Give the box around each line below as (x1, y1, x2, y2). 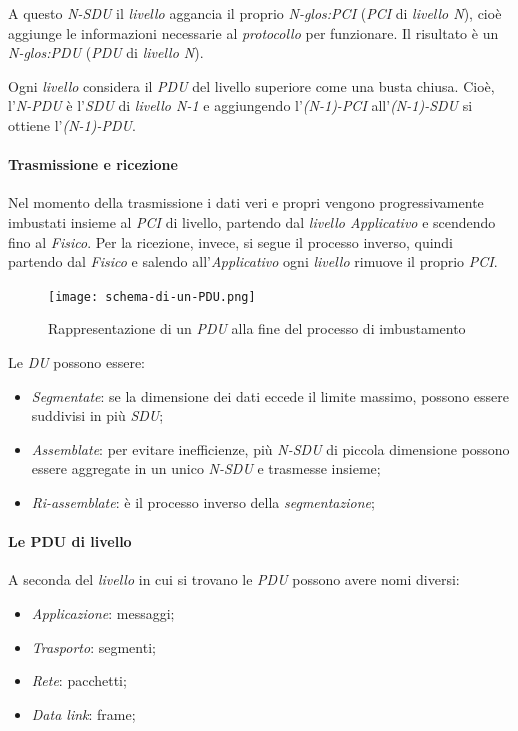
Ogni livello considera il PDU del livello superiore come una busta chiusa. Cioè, (8, 75, 495, 96)
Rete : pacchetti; (31, 670, 127, 691)
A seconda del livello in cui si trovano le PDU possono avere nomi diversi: (8, 569, 460, 590)
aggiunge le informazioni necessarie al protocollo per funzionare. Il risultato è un (8, 22, 499, 43)
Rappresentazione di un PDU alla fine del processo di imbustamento (48, 318, 466, 339)
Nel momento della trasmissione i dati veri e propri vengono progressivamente (8, 192, 484, 213)
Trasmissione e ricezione (8, 154, 178, 175)
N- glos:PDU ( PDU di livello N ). (8, 42, 204, 63)
